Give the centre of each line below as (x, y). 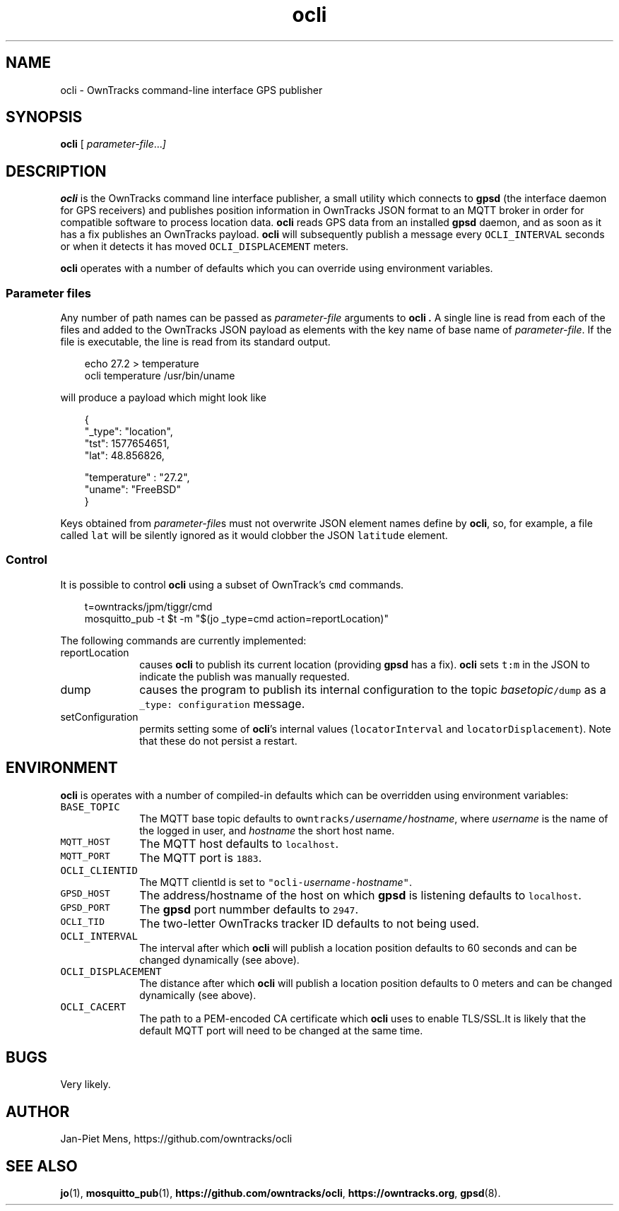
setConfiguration (99, 716)
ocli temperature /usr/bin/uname (160, 376)
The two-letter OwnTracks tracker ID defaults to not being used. (309, 923)
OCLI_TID (83, 921)
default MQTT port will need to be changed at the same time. (281, 1030)
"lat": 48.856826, (124, 456)
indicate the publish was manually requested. (244, 676)
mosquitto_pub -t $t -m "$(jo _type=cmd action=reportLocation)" (236, 618)
